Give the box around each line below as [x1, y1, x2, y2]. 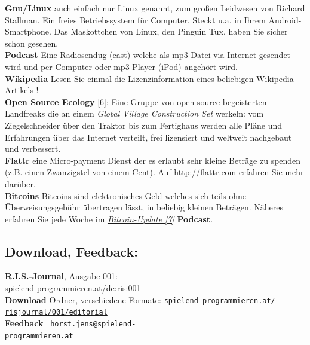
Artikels [5, 84, 33, 96]
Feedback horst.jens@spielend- [5, 316, 136, 329]
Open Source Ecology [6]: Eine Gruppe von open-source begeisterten [5, 95, 267, 108]
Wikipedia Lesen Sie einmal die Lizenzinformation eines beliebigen [5, 72, 254, 84]
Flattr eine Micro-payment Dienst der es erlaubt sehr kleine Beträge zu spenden [5, 154, 301, 166]
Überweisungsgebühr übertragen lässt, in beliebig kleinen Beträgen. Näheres [5, 201, 283, 213]
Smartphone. [5, 25, 51, 38]
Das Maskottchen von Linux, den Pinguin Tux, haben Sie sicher [54, 25, 288, 38]
